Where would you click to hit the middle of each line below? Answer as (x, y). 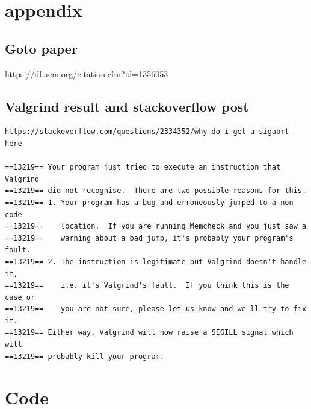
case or (20, 297)
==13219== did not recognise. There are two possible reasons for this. (156, 191)
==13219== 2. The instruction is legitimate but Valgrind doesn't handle (156, 262)
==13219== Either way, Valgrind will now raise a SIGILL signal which (149, 333)
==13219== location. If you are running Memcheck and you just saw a (156, 227)
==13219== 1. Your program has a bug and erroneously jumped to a (141, 202)
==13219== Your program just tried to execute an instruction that (143, 167)
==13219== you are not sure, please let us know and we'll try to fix (156, 309)
